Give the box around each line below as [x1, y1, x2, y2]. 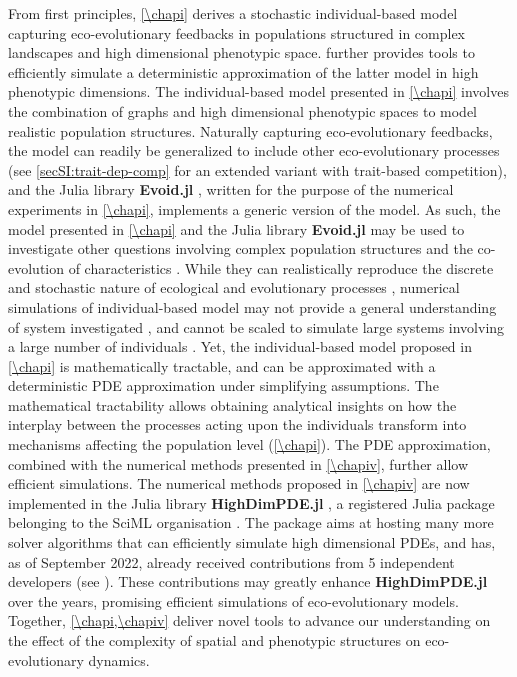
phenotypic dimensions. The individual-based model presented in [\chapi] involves [8, 81, 509, 102]
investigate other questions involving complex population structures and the [8, 238, 473, 259]
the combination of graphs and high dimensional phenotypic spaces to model [8, 100, 477, 121]
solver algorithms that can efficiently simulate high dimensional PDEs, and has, [8, 532, 496, 553]
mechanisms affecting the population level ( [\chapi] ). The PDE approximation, [8, 434, 491, 455]
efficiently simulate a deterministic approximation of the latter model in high [8, 61, 479, 82]
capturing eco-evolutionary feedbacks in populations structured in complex [8, 22, 465, 43]
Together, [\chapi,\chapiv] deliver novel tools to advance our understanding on [8, 610, 491, 631]
